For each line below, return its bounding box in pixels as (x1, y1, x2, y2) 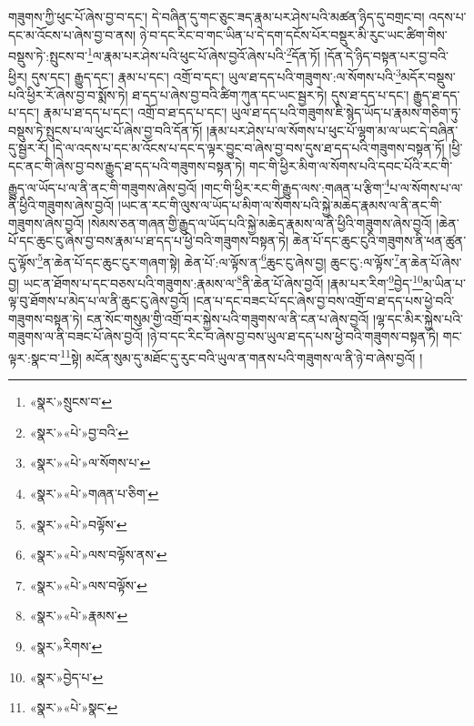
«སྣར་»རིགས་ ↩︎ (29, 636, 103, 655)
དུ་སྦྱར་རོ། (8, 138, 48, 157)
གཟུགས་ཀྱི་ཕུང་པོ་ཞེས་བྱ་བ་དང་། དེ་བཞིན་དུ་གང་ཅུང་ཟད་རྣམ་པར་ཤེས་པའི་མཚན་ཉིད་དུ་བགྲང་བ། (8, 7, 425, 25)
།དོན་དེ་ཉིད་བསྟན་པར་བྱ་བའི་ (324, 45, 449, 65)
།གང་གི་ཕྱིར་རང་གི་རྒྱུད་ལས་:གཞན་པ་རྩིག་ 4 (201, 175, 390, 197)
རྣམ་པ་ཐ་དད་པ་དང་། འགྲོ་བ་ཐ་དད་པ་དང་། (43, 103, 227, 122)
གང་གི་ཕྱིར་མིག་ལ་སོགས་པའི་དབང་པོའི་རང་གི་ (249, 156, 453, 176)
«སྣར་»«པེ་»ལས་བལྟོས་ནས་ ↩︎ (29, 545, 167, 564)
